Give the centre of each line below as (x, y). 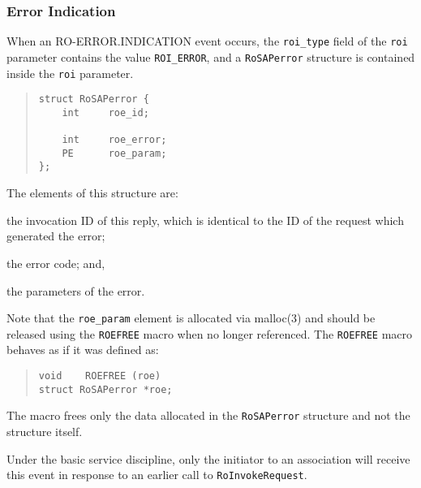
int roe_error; (114, 140)
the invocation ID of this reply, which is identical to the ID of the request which (205, 220)
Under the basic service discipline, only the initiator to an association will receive (208, 458)
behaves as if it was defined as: (83, 350)
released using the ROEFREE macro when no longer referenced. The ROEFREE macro (209, 333)
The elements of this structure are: (92, 193)
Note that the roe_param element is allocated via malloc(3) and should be (191, 318)
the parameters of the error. (76, 290)
